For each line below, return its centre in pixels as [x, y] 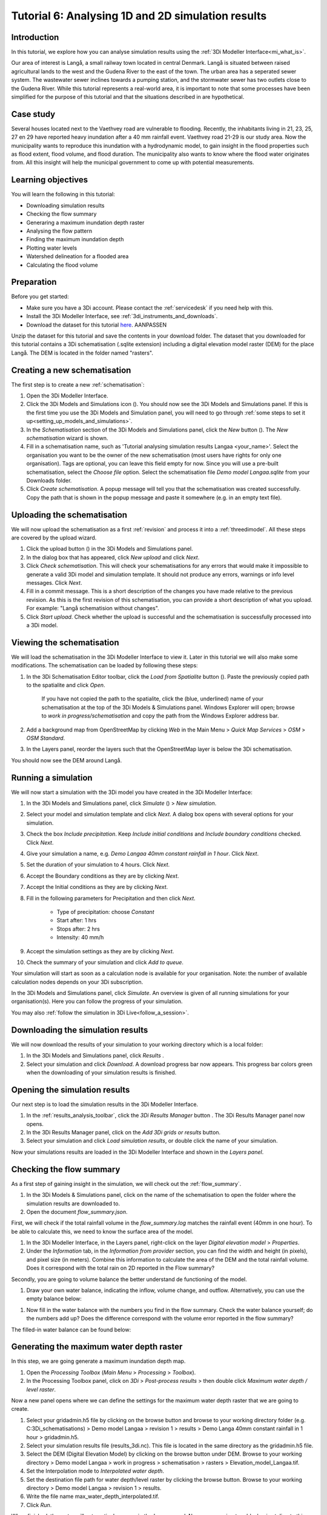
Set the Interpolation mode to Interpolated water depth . [95, 1471]
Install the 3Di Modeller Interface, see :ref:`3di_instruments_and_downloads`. [122, 316]
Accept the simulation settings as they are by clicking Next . [100, 951]
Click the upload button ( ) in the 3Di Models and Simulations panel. [110, 549]
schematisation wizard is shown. [67, 438]
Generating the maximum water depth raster [97, 1347]
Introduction [35, 37]
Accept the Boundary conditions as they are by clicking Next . [103, 876]
